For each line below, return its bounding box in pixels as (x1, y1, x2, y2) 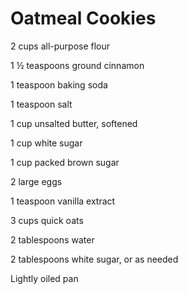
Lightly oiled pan (10, 272, 79, 284)
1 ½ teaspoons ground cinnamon (10, 59, 145, 71)
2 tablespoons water (10, 233, 95, 246)
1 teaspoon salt (10, 98, 73, 110)
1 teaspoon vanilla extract (10, 195, 116, 207)
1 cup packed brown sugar (10, 156, 120, 168)
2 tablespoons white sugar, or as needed (10, 253, 179, 265)
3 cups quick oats (10, 214, 84, 226)
